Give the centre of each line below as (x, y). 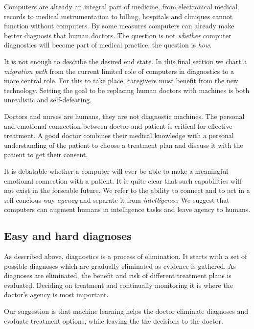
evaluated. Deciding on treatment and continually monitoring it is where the (118, 285)
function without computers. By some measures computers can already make (119, 26)
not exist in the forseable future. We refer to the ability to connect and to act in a (127, 190)
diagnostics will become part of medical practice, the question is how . (108, 45)
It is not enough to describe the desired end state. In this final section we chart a (126, 61)
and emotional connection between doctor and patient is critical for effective (118, 126)
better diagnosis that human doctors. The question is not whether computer (118, 35)
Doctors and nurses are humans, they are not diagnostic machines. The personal (124, 116)
